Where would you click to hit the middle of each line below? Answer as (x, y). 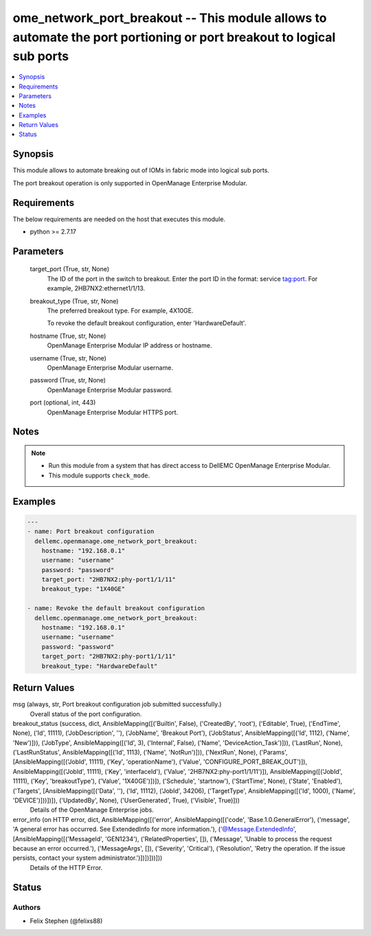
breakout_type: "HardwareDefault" (100, 666)
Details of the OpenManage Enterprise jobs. (92, 810)
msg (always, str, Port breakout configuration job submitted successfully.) (117, 705)
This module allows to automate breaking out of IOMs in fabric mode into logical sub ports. (141, 170)
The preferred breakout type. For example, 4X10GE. (120, 311)
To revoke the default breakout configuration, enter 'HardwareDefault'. (147, 323)
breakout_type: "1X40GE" (83, 589)
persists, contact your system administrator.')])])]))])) (88, 858)
